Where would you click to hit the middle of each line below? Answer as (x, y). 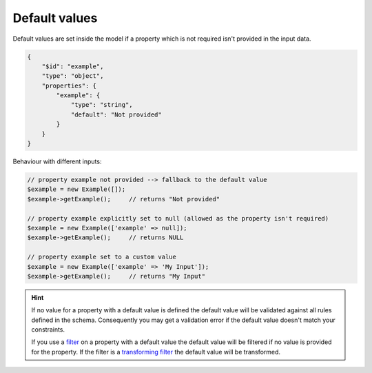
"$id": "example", (73, 66)
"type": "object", (73, 76)
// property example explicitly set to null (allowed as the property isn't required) (178, 218)
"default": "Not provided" (116, 114)
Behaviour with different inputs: (57, 161)
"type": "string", (102, 105)
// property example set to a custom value (102, 257)
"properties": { (69, 85)
